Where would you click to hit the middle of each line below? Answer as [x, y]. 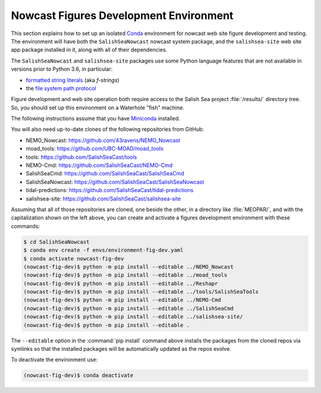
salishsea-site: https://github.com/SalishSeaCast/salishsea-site [103, 199]
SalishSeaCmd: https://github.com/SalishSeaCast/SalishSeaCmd [105, 174]
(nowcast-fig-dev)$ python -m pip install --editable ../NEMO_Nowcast [129, 267]
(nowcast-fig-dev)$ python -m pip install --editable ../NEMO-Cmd [122, 300]
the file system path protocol [61, 88]
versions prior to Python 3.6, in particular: [62, 69]
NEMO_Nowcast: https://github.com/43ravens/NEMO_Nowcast [103, 140]
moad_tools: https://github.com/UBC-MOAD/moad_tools [95, 149]
